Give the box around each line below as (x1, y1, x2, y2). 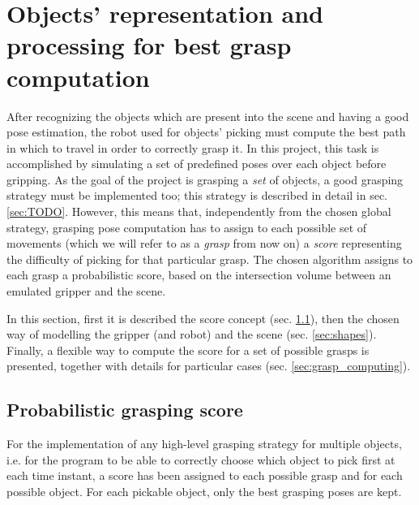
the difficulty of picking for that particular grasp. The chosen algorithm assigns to (6, 250, 413, 267)
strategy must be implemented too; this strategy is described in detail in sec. (6, 187, 388, 204)
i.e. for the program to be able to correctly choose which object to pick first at (6, 451, 395, 468)
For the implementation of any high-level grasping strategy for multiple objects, (6, 435, 402, 452)
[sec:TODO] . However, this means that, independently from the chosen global (6, 203, 391, 220)
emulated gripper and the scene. (6, 283, 166, 300)
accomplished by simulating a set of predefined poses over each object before (6, 155, 387, 172)
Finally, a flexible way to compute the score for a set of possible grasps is (6, 341, 370, 358)
